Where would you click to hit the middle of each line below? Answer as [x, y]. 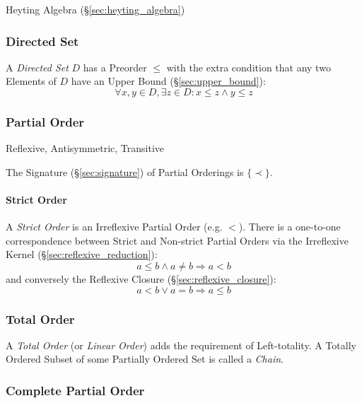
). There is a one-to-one [290, 227]
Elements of [31, 81]
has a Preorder [115, 67]
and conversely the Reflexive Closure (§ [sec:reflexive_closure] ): [141, 278]
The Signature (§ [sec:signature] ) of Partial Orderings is [125, 171]
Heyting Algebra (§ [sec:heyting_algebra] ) [95, 9]
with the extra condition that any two [249, 67]
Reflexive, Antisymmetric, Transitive [85, 148]
